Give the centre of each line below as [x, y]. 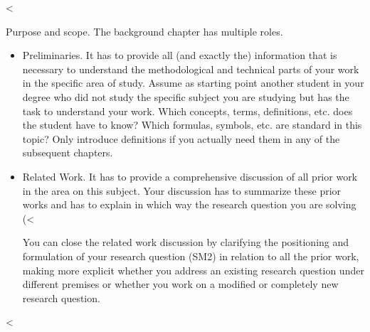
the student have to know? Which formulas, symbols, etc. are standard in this [192, 125]
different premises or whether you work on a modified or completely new [180, 284]
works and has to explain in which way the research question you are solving [189, 204]
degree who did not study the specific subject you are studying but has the [186, 96]
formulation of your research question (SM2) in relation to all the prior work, [191, 256]
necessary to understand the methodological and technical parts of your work [191, 69]
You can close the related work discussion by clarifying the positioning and [186, 242]
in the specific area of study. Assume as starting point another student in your [193, 83]
